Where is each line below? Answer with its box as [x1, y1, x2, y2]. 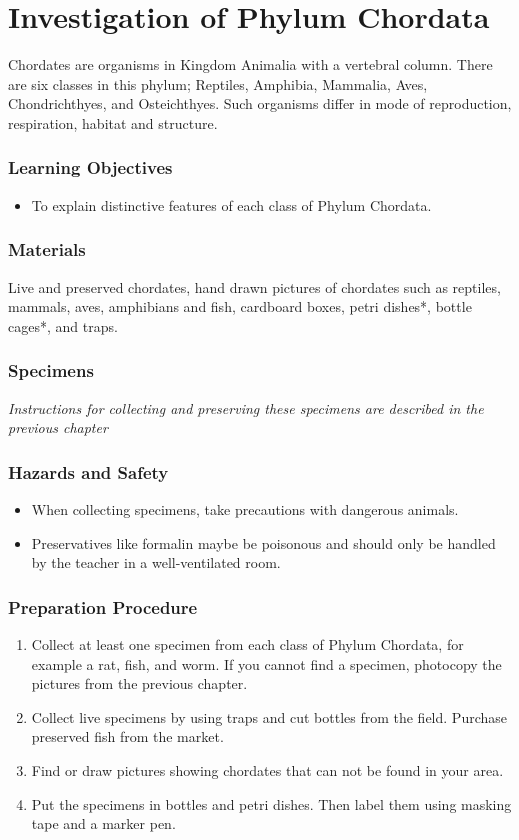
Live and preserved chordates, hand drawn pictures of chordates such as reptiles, [8, 276, 501, 297]
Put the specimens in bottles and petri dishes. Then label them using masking [31, 793, 512, 814]
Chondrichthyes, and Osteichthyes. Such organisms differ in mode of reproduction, [8, 93, 512, 114]
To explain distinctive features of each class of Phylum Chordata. [31, 194, 432, 215]
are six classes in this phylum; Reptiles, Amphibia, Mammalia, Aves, [8, 73, 428, 94]
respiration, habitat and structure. [8, 112, 218, 133]
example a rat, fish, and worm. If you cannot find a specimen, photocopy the [31, 653, 502, 674]
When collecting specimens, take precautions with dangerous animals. [31, 498, 459, 519]
